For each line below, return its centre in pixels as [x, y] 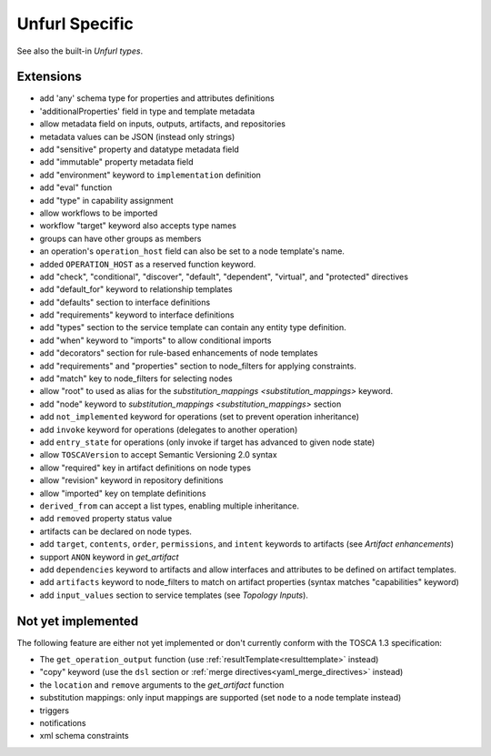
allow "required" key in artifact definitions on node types [145, 468]
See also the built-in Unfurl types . [80, 51]
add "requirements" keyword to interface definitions [137, 315]
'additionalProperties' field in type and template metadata [147, 111]
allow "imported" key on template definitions [123, 493]
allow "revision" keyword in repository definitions [131, 480]
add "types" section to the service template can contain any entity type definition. [193, 328]
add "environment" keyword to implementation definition [150, 175]
